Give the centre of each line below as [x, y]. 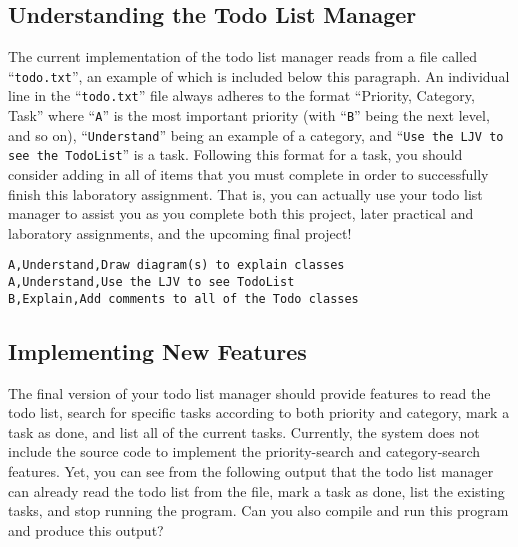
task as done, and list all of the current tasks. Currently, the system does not [244, 431]
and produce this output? [86, 529]
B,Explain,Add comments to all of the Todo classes [183, 298]
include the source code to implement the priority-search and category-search [244, 451]
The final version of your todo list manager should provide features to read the [249, 392]
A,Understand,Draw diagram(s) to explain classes [176, 265]
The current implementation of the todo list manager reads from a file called [242, 56]
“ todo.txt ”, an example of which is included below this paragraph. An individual [259, 75]
